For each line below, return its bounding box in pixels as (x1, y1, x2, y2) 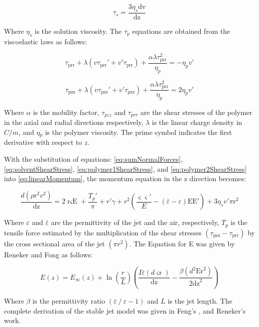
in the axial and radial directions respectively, (4, 117, 143, 127)
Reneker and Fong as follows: (4, 249, 93, 259)
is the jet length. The (167, 296, 233, 306)
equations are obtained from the (132, 25, 230, 36)
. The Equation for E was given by (129, 238, 235, 248)
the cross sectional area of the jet (4, 238, 105, 248)
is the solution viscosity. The (34, 25, 122, 36)
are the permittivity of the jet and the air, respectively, (51, 217, 219, 227)
